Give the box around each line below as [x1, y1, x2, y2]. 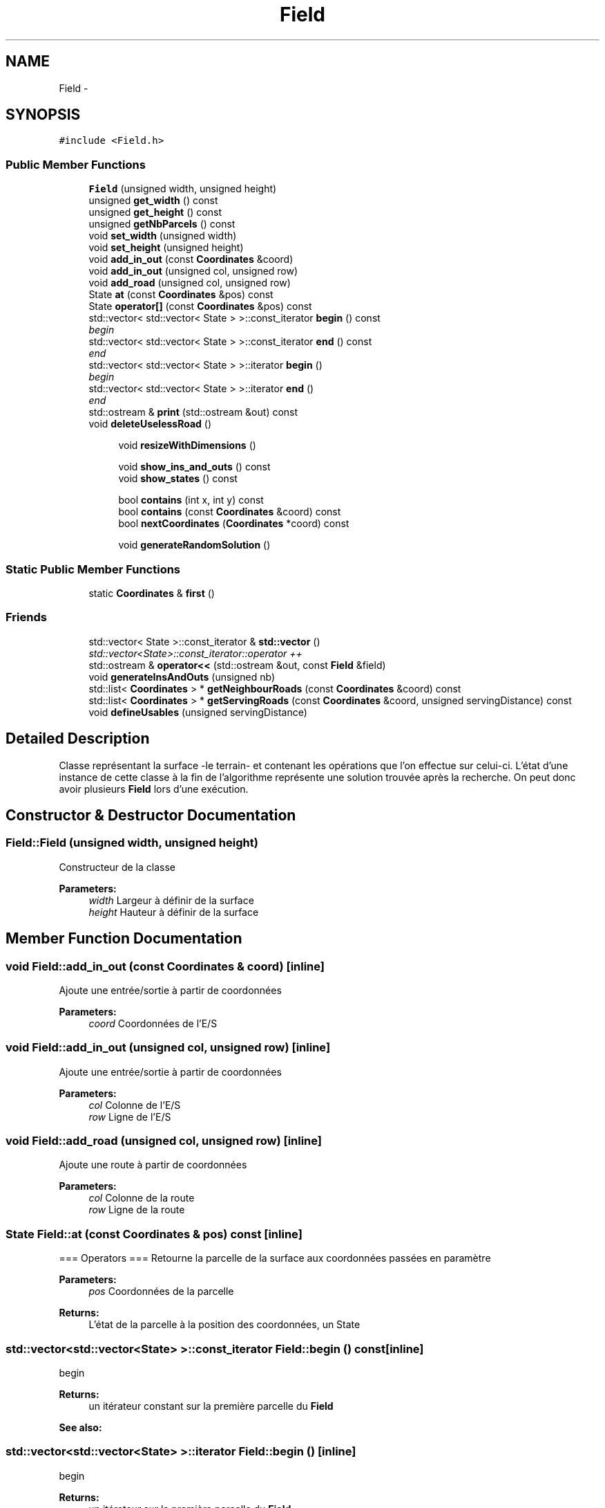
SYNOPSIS [6, 106, 81, 124]
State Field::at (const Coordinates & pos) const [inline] [6, 1226, 302, 1241]
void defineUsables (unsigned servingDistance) [88, 706, 307, 718]
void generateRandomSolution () [118, 539, 271, 551]
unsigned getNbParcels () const [88, 218, 236, 230]
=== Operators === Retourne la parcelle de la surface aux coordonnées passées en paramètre [59, 1252, 491, 1265]
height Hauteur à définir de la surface [88, 905, 259, 918]
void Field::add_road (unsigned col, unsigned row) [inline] [6, 1134, 323, 1148]
